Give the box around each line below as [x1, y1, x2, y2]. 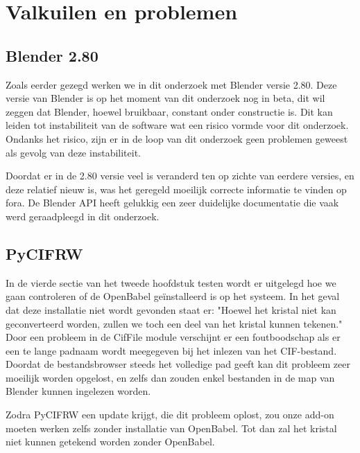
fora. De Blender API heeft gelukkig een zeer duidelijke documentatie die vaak [6, 195, 339, 210]
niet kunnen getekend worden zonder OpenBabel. [6, 434, 215, 449]
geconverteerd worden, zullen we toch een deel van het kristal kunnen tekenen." [6, 316, 343, 330]
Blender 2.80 [6, 44, 98, 66]
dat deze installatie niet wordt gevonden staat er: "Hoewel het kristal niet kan [6, 302, 336, 317]
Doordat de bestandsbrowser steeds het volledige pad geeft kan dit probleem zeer [6, 357, 350, 371]
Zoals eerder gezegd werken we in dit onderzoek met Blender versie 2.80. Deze [6, 77, 337, 91]
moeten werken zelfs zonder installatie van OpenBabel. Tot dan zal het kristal [6, 420, 337, 435]
